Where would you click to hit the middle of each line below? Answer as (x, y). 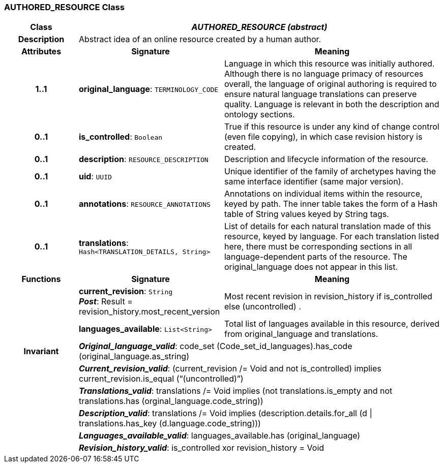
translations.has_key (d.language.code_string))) (170, 424)
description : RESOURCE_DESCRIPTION (143, 159)
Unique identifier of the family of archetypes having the (330, 172)
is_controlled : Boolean (121, 137)
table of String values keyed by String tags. (306, 214)
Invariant (41, 351)
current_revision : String (126, 291)
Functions (41, 279)
